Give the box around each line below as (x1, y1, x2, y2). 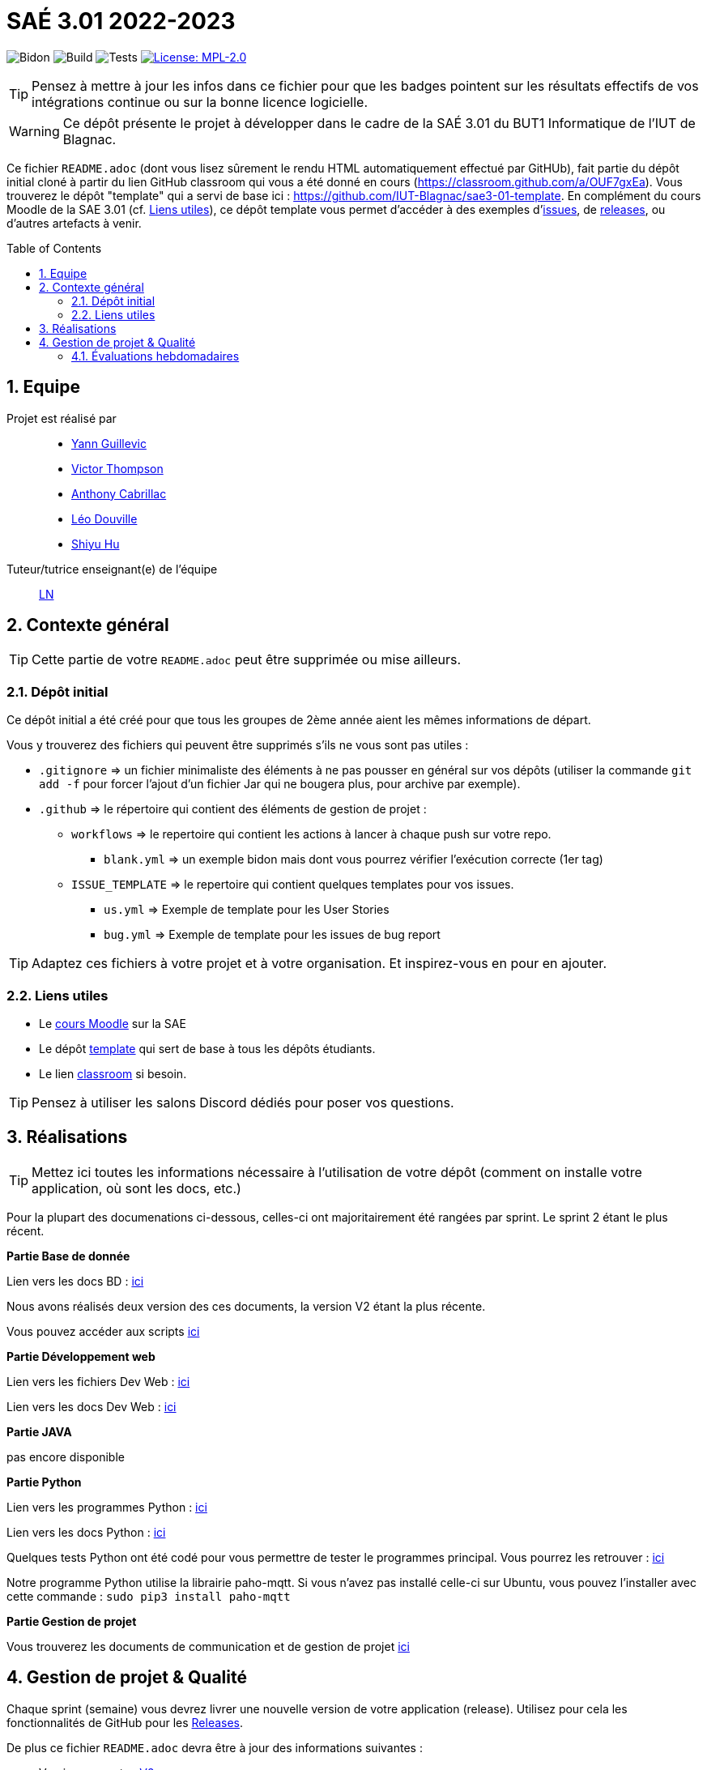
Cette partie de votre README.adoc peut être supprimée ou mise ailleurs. (32, 651, 462, 668)
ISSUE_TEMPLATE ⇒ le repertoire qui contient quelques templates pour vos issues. (71, 877, 514, 892)
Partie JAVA (6, 1424, 72, 1439)
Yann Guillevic (71, 436, 147, 450)
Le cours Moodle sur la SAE (39, 1016, 186, 1030)
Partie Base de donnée (6, 1248, 130, 1263)
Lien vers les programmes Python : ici (6, 1499, 207, 1514)
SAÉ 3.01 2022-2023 (6, 7, 236, 35)
